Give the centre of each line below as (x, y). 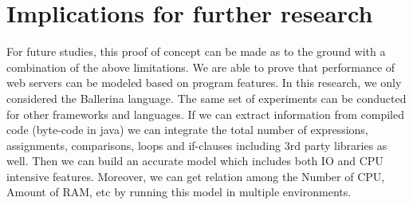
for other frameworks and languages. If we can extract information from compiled (205, 114)
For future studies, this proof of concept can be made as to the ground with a (196, 51)
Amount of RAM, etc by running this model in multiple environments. (179, 192)
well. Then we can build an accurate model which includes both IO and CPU (195, 161)
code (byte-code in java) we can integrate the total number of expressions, (187, 130)
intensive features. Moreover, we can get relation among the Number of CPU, (196, 176)
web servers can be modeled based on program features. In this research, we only (204, 83)
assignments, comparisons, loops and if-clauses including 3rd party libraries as (197, 145)
